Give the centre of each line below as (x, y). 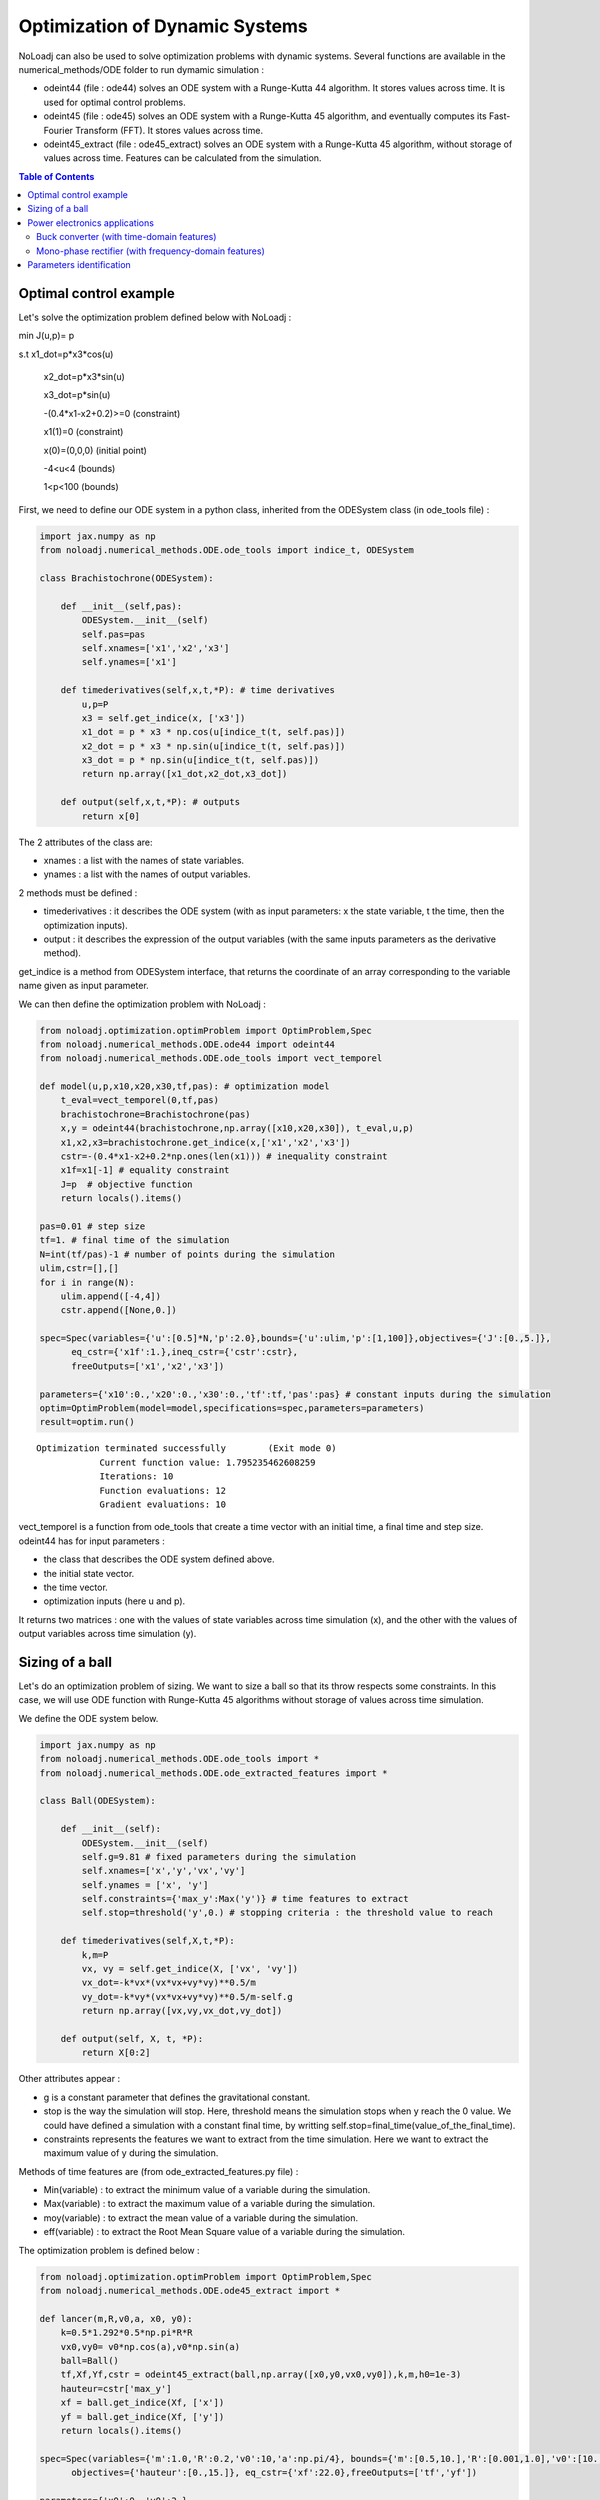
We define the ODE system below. (88, 1718)
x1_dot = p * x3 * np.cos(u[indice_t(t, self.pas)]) (213, 732)
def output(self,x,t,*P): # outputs (150, 802)
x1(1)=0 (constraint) (83, 432)
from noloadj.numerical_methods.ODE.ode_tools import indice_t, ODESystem (227, 550)
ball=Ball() (90, 2360)
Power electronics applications (91, 222)
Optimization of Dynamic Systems (163, 26)
